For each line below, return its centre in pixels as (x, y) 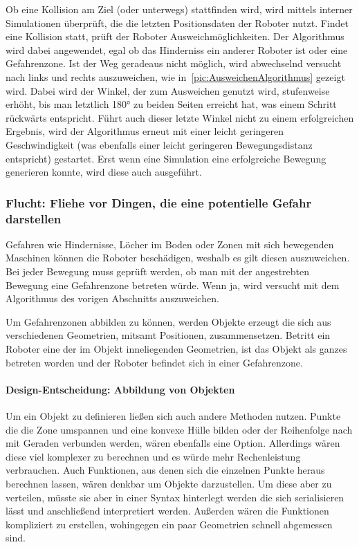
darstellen (34, 218)
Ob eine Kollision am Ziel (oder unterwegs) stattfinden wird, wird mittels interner (179, 9)
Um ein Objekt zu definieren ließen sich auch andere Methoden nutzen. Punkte (173, 416)
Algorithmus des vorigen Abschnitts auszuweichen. (112, 298)
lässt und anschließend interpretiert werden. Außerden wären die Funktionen (167, 511)
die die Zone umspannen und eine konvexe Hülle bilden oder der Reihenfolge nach (179, 429)
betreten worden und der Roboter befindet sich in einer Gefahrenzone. (154, 362)
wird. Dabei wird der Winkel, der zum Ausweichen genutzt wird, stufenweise (168, 90)
